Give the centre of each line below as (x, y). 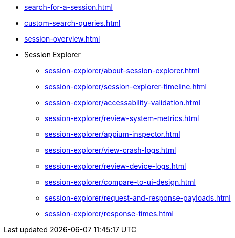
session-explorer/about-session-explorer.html (122, 71)
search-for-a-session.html (68, 7)
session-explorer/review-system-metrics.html (122, 118)
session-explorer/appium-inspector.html (112, 134)
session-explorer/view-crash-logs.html (110, 150)
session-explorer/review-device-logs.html (115, 166)
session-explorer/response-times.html (109, 214)
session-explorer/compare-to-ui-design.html (120, 182)
